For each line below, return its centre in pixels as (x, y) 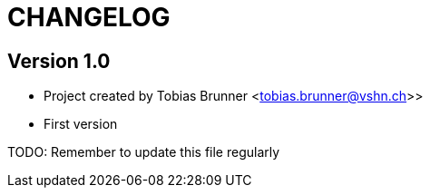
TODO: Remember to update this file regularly (144, 152)
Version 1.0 (59, 61)
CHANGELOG (89, 17)
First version (81, 124)
